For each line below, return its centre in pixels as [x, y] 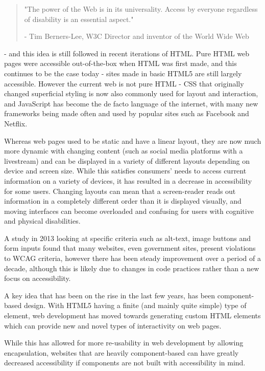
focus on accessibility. [38, 278]
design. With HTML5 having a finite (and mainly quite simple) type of [135, 305]
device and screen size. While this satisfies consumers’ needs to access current [125, 171]
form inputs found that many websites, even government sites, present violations [130, 248]
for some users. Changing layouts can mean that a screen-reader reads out [120, 191]
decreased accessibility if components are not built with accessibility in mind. [125, 363]
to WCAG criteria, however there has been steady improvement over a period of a [132, 258]
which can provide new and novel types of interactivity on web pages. [113, 325]
